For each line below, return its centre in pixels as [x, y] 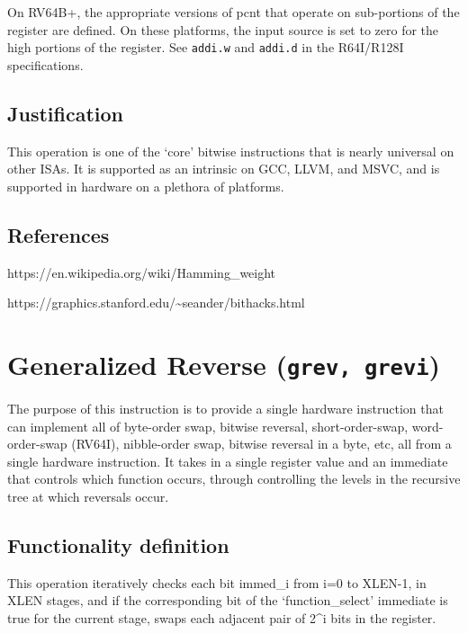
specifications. [45, 64]
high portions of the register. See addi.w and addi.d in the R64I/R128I [206, 47]
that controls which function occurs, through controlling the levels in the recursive [234, 479]
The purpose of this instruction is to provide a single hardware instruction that [225, 409]
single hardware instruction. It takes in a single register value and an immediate [228, 461]
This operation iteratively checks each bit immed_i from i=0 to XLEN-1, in [217, 582]
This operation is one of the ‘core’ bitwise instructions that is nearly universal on [231, 151]
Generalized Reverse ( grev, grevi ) [224, 364]
